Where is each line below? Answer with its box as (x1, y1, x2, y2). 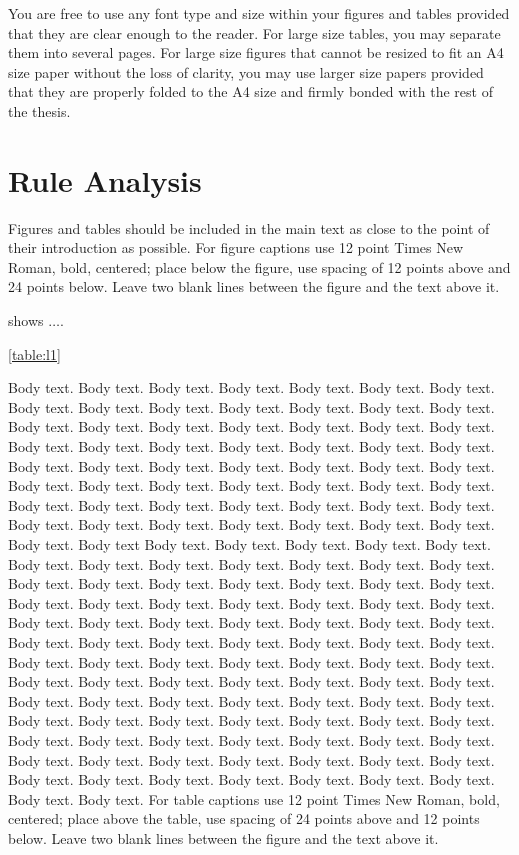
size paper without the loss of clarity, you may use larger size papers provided (8, 61, 484, 82)
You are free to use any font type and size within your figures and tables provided (8, 3, 510, 23)
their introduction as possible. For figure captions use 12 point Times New (8, 237, 464, 258)
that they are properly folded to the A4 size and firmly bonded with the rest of (8, 81, 493, 102)
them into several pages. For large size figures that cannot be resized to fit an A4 (8, 42, 504, 63)
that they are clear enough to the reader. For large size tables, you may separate (8, 22, 501, 43)
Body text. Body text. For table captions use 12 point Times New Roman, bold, (8, 788, 500, 809)
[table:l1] (8, 343, 61, 364)
